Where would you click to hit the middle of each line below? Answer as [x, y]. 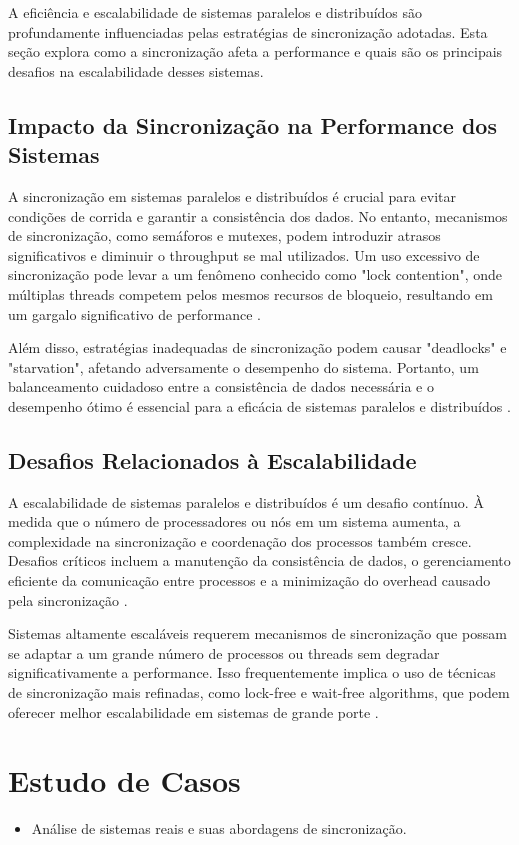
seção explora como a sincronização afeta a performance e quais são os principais [255, 51]
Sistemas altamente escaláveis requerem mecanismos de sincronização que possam [257, 633]
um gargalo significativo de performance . [134, 313]
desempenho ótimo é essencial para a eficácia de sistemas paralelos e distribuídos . [259, 405]
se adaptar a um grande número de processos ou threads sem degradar [224, 652]
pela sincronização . [68, 599]
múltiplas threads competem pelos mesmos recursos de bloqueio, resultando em [250, 293]
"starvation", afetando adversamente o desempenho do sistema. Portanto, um [243, 366]
